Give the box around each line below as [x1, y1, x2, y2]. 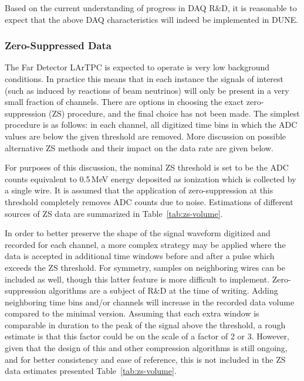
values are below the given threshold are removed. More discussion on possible [5, 130, 286, 142]
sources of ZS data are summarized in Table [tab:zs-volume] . [5, 207, 223, 219]
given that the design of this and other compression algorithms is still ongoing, [5, 342, 288, 354]
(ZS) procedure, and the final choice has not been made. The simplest [48, 107, 300, 119]
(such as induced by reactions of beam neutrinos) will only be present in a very [5, 84, 289, 96]
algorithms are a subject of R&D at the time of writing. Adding [48, 284, 278, 297]
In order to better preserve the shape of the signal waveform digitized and [5, 227, 271, 239]
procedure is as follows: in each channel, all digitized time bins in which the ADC [5, 118, 298, 131]
